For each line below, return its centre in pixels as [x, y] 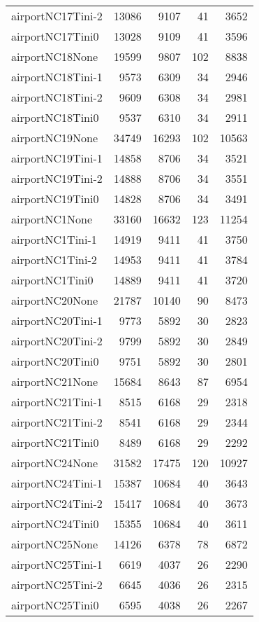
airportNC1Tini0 [52, 280]
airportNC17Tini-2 [57, 16]
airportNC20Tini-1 [57, 320]
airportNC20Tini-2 [57, 341]
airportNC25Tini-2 [57, 585]
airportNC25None [55, 544]
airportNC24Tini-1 [57, 483]
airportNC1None [52, 219]
